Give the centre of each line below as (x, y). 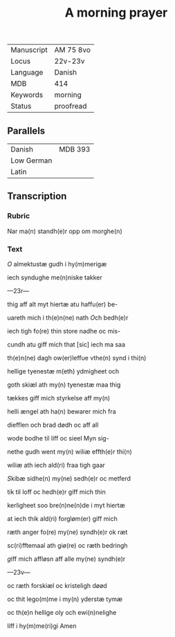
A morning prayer (116, 13)
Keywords (27, 95)
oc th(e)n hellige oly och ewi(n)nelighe (62, 612)
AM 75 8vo (73, 50)
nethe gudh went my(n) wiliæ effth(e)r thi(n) (70, 452)
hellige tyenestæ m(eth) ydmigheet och (63, 371)
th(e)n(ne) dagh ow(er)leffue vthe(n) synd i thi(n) (77, 358)
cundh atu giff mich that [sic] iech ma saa (66, 344)
